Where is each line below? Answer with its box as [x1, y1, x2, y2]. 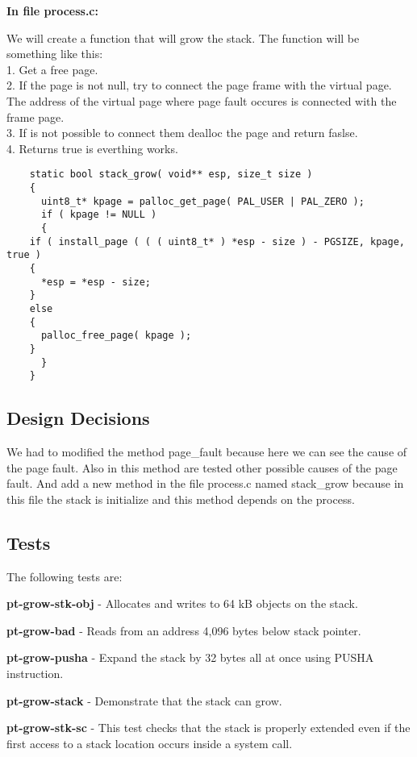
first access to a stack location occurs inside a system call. [6, 734, 293, 751]
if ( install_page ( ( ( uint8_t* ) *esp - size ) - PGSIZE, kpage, [29, 235, 405, 247]
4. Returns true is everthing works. [6, 139, 178, 156]
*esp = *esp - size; [40, 276, 151, 288]
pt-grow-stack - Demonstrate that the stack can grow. [6, 692, 282, 709]
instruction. [6, 665, 64, 681]
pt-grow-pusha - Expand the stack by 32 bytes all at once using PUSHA [6, 649, 374, 666]
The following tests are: [6, 568, 123, 584]
